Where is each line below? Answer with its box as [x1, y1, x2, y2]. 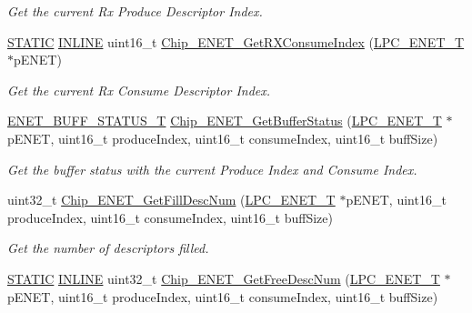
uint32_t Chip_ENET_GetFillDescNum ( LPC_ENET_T [7, 190, 336, 209]
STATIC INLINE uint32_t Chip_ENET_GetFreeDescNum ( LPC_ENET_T [7, 268, 440, 288]
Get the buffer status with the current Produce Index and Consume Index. [7, 159, 417, 178]
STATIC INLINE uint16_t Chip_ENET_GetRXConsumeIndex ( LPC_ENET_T [7, 32, 465, 51]
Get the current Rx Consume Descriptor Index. [7, 80, 271, 99]
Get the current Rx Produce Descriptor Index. [7, 2, 263, 20]
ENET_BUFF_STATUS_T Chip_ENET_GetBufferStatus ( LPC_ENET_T [7, 111, 442, 130]
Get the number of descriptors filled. [7, 238, 209, 257]
